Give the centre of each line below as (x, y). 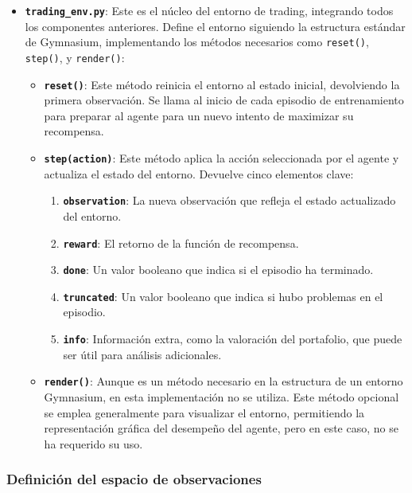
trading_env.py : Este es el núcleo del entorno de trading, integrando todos (209, 10)
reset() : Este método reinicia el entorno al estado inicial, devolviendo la (222, 84)
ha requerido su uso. (93, 443)
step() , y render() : (75, 57)
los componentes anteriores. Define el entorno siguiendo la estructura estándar (215, 26)
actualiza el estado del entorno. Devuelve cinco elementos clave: (199, 173)
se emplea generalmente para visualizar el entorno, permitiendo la (204, 412)
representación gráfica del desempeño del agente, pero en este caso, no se (221, 428)
